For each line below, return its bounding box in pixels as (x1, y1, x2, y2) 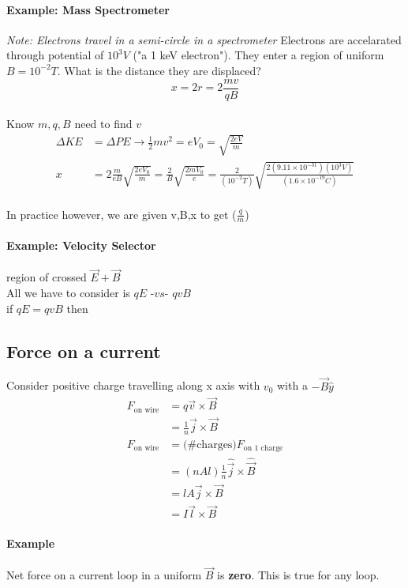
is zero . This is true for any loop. (217, 567, 380, 583)
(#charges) (183, 439, 237, 451)
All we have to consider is (6, 285, 130, 301)
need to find (74, 115, 133, 132)
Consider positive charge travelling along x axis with (6, 377, 260, 394)
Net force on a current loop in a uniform (6, 567, 202, 583)
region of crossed (6, 269, 87, 285)
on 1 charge (243, 444, 283, 453)
